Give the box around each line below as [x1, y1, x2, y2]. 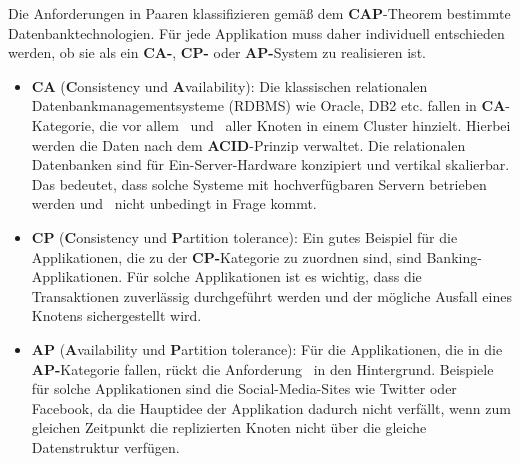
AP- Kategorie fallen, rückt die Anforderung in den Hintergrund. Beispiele [31, 358, 494, 379]
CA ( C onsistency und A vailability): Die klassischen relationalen [31, 75, 428, 96]
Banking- [426, 246, 482, 267]
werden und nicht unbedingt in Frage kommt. [31, 193, 317, 214]
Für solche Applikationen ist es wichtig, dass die [126, 266, 422, 287]
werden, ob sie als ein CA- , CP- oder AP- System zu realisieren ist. [8, 42, 426, 63]
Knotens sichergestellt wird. [31, 305, 202, 326]
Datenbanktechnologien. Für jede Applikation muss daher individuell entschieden [8, 22, 505, 43]
